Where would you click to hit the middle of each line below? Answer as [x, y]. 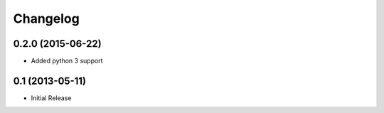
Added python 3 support [67, 61]
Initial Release [51, 98]
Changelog [46, 18]
